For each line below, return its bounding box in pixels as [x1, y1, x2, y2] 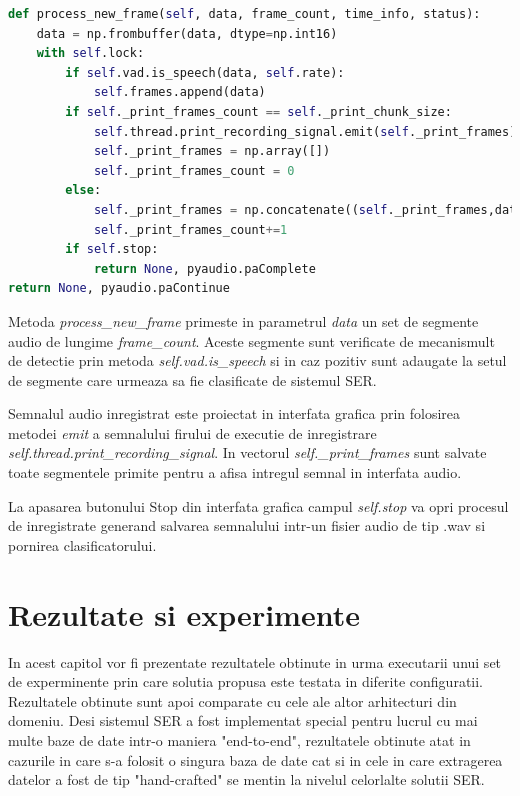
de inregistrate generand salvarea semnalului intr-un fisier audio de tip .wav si [8, 515, 486, 536]
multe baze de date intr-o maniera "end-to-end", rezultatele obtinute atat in [8, 729, 471, 750]
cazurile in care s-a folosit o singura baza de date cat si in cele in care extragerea [8, 749, 503, 770]
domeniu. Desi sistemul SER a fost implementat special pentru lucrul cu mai [8, 710, 478, 731]
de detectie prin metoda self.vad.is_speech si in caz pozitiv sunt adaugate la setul [8, 350, 507, 371]
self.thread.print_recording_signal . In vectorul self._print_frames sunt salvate [8, 442, 487, 463]
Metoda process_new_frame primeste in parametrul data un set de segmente [8, 310, 479, 331]
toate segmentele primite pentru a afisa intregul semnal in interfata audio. [8, 462, 462, 483]
